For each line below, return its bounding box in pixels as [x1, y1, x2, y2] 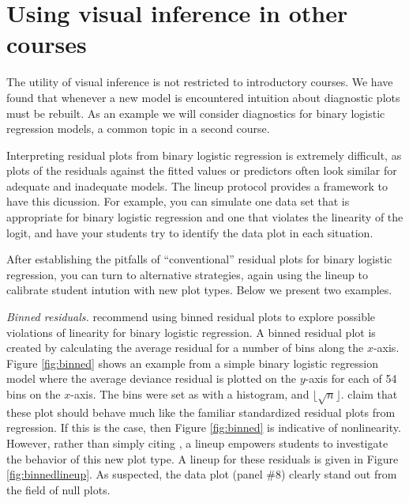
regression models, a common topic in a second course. [6, 120, 270, 137]
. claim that [340, 386, 398, 402]
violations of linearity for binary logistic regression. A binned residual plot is [6, 323, 376, 340]
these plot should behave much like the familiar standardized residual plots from [6, 403, 396, 420]
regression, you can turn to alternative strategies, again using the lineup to [6, 266, 368, 282]
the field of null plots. [6, 481, 111, 497]
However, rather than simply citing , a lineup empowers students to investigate [6, 434, 388, 451]
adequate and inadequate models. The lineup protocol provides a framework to [6, 177, 388, 194]
